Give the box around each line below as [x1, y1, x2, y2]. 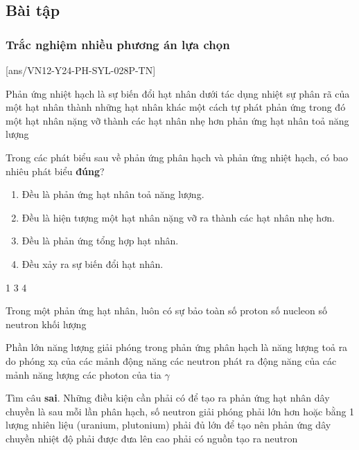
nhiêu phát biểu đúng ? [6, 163, 105, 178]
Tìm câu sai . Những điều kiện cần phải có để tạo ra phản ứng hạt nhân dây [6, 390, 330, 405]
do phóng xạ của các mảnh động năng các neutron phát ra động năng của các [6, 353, 337, 368]
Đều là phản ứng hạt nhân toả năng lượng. [21, 187, 204, 201]
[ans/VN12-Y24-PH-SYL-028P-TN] [6, 63, 156, 77]
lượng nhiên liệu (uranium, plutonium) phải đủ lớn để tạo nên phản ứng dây [6, 417, 331, 432]
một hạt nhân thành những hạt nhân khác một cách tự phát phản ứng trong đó [6, 100, 346, 114]
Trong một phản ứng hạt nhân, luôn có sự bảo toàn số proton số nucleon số [6, 303, 328, 318]
